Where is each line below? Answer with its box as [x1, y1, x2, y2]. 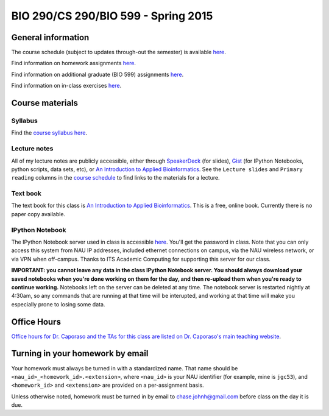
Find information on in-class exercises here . [11, 82, 122, 90]
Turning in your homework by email [11, 348, 149, 359]
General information [11, 32, 90, 43]
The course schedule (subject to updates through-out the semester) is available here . [11, 49, 227, 56]
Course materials [11, 98, 79, 108]
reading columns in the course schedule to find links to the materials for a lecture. [11, 174, 220, 182]
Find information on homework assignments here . [11, 60, 136, 67]
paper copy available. [11, 210, 66, 217]
